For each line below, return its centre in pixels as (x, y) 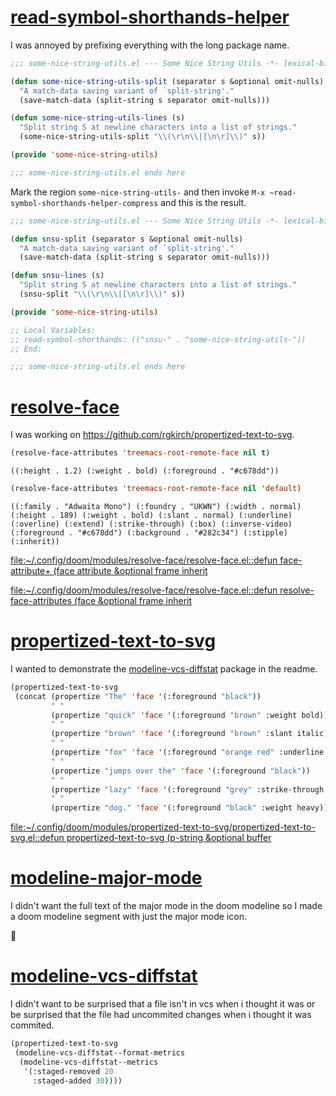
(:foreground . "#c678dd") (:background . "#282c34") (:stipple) (149, 533)
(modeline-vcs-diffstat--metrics (89, 1062)
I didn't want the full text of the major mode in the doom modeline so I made (166, 906)
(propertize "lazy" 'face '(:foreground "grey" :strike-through (187, 789)
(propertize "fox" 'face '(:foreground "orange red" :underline (187, 752)
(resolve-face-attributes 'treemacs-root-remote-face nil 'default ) (156, 489)
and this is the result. (203, 202)
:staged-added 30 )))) (77, 1081)
